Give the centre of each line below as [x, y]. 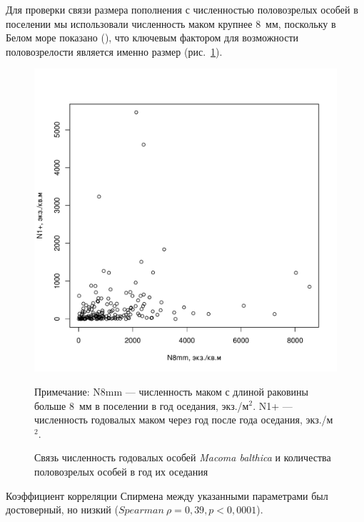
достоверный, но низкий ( [62, 510]
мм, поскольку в [301, 23]
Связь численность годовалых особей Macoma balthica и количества [183, 457]
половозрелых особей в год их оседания [121, 471]
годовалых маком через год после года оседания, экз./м [212, 420]
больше [50, 405]
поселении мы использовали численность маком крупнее [129, 23]
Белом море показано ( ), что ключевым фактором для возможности [152, 37]
